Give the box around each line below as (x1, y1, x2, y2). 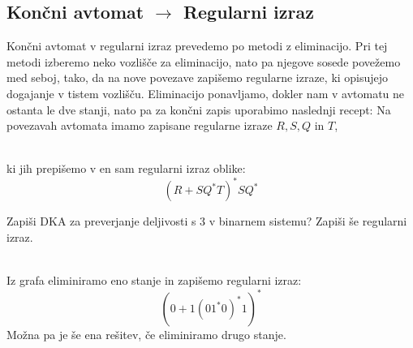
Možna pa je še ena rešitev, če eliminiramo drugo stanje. (6, 326, 286, 343)
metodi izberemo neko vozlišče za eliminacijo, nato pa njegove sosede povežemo (6, 53, 401, 70)
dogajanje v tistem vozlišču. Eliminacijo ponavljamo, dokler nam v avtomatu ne (6, 84, 405, 101)
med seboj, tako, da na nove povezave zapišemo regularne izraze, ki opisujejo (6, 69, 389, 86)
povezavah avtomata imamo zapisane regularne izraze (6, 117, 273, 134)
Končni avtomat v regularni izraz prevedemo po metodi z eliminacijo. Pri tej (6, 37, 388, 54)
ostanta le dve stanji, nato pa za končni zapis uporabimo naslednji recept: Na (6, 101, 391, 118)
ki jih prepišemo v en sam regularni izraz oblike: (6, 160, 246, 177)
